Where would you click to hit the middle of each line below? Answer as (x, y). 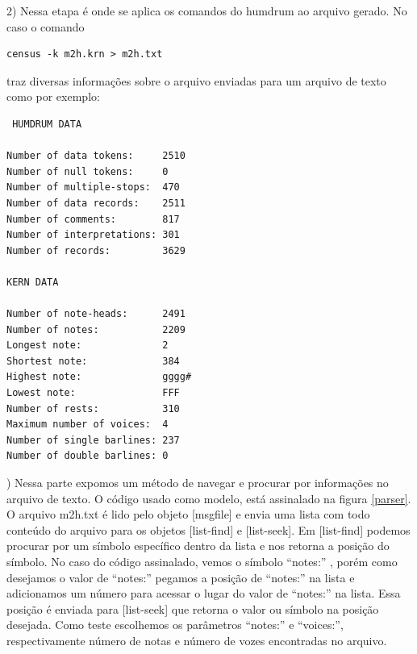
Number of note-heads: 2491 (96, 314)
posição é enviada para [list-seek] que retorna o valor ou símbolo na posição (193, 608)
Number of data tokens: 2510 (96, 156)
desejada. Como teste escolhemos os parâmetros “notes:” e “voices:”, (175, 625)
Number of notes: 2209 (96, 329)
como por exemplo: (53, 96)
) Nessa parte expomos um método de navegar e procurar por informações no (198, 483)
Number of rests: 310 (93, 408)
